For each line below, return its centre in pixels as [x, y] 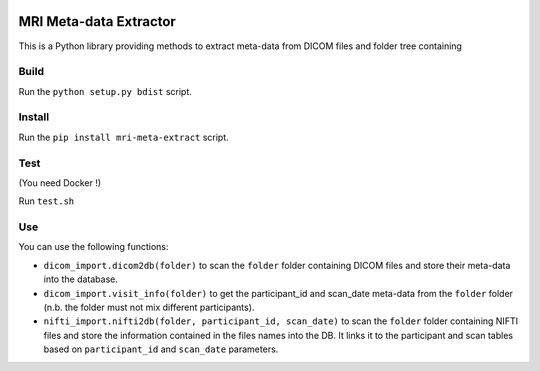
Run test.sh [46, 201]
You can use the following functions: [93, 247]
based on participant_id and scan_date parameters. [161, 349]
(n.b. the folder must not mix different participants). [149, 307]
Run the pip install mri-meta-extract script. [123, 137]
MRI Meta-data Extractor [97, 21]
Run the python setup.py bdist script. [105, 91]
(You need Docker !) [60, 182]
